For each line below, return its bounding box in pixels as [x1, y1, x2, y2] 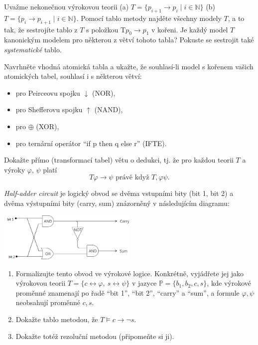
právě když [116, 174, 149, 181]
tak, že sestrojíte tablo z [4, 24, 78, 34]
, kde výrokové [207, 278, 252, 288]
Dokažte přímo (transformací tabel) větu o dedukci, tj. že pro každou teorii [4, 155, 234, 165]
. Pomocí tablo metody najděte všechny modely [76, 12, 222, 23]
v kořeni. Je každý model [151, 24, 228, 34]
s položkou [86, 24, 119, 34]
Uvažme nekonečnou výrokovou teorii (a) [4, 1, 129, 11]
